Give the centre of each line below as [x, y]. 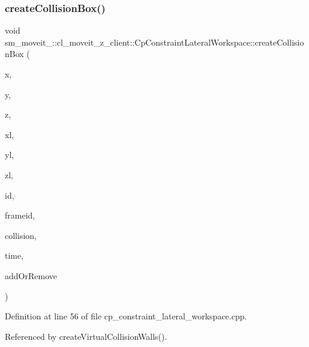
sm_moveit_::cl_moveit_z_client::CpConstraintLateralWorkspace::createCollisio [154, 42]
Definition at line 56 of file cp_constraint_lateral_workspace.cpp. [126, 316]
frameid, [20, 215]
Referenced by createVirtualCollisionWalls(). [86, 336]
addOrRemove [31, 275]
